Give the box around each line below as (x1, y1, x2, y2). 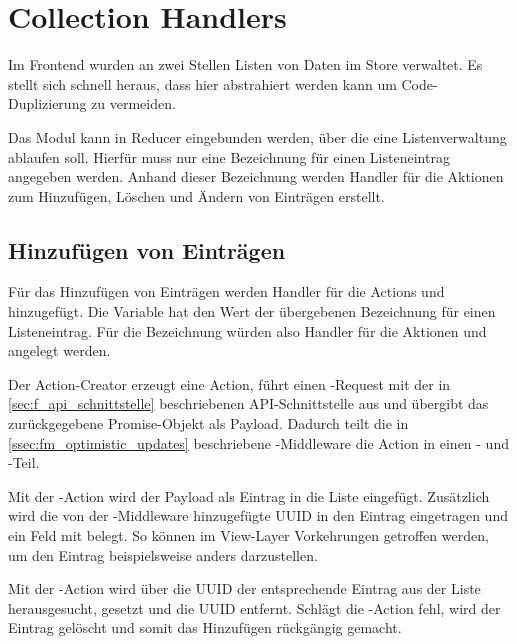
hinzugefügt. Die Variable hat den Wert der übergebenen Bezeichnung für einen (8, 301, 496, 322)
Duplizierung (8, 93, 87, 114)
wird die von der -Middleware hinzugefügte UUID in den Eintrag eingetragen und (8, 505, 508, 526)
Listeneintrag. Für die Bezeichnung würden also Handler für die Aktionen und (8, 320, 487, 341)
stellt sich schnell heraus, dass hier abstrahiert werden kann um (8, 73, 397, 94)
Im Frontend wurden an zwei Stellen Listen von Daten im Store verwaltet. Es (8, 54, 483, 75)
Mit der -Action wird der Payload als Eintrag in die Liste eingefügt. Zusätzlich (8, 485, 490, 506)
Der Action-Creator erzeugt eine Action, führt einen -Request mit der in (8, 373, 451, 394)
